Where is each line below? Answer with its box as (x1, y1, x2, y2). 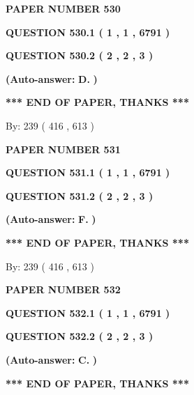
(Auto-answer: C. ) (6, 352, 98, 366)
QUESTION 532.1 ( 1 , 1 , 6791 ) (6, 305, 170, 320)
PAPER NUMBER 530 (6, 1, 121, 15)
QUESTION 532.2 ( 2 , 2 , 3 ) (6, 329, 154, 343)
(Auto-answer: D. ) (6, 71, 98, 86)
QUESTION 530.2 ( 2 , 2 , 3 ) (6, 48, 154, 63)
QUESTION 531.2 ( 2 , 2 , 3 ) (6, 188, 154, 203)
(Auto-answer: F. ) (6, 212, 96, 226)
